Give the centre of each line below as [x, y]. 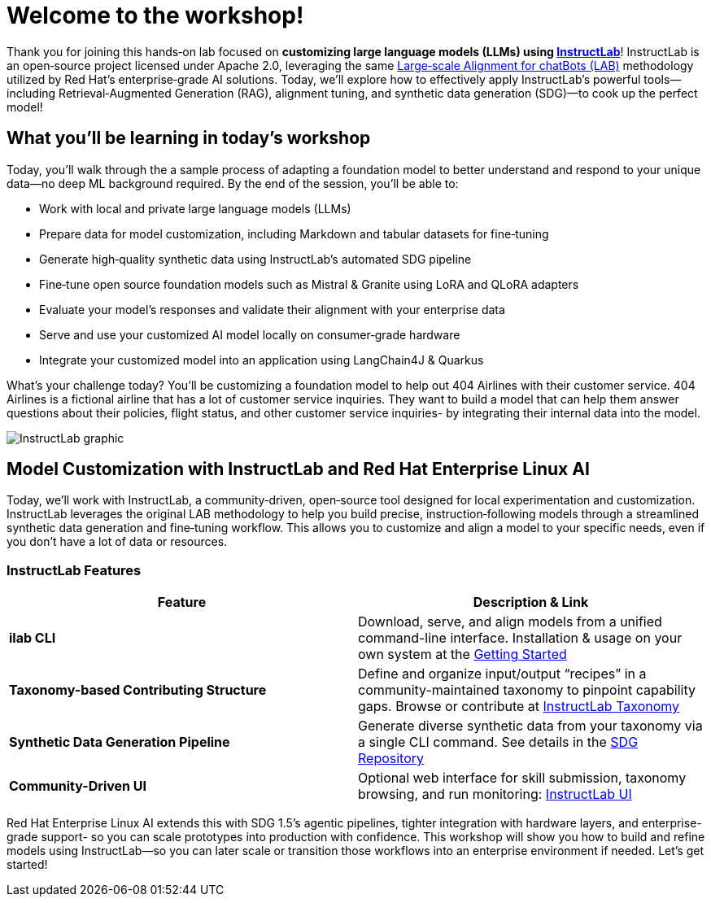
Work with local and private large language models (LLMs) [195, 208]
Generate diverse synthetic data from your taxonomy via [530, 726]
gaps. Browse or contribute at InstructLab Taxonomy [519, 707]
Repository [391, 759]
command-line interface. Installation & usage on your [520, 638]
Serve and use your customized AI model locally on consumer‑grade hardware [250, 334]
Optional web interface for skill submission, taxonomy [522, 778]
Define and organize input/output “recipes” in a [502, 674]
